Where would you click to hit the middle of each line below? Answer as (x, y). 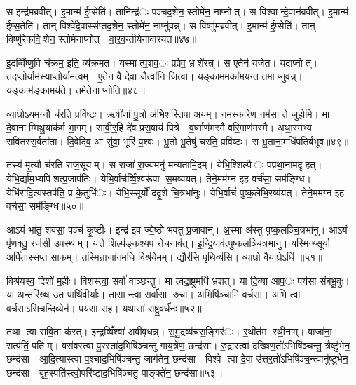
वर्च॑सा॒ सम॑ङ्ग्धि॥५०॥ (45, 206)
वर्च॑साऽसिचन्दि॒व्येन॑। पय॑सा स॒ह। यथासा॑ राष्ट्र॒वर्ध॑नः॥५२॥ (104, 308)
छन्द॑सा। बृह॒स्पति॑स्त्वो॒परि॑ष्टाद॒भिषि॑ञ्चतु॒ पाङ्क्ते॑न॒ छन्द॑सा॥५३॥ (114, 373)
